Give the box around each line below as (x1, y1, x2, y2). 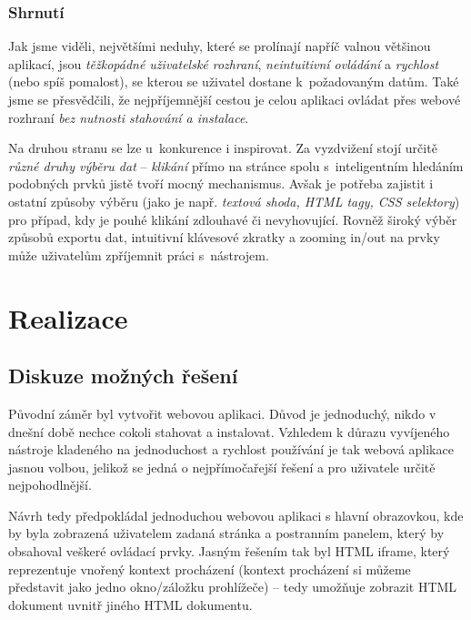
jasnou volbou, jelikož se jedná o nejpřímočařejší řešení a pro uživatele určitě (8, 457, 436, 476)
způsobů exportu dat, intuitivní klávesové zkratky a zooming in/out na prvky (8, 228, 440, 247)
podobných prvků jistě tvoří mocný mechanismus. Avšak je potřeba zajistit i (8, 174, 434, 193)
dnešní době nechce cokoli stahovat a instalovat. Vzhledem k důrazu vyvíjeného (8, 422, 450, 441)
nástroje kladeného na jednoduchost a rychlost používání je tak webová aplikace (8, 440, 454, 459)
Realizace (8, 299, 128, 336)
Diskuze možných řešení (8, 361, 238, 390)
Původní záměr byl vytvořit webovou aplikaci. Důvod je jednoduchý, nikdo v (8, 403, 436, 422)
